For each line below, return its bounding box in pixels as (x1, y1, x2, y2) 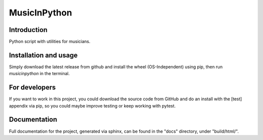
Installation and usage (9, 51, 78, 59)
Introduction (9, 26, 48, 34)
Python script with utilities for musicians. (9, 39, 91, 45)
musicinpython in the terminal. (9, 71, 70, 77)
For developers (9, 83, 56, 92)
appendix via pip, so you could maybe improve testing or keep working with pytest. (9, 103, 176, 109)
